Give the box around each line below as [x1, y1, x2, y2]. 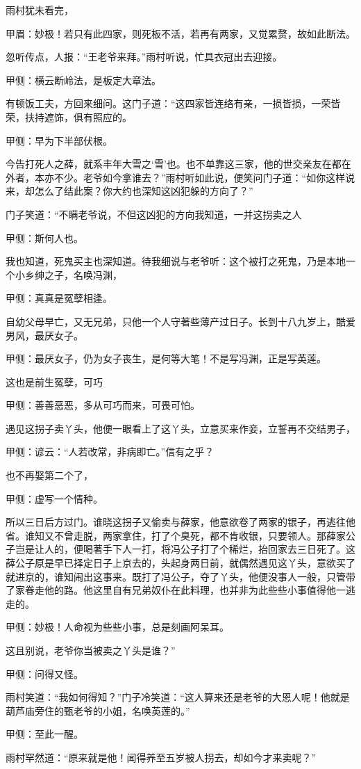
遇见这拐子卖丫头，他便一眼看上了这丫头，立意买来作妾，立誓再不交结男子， [6, 421, 355, 435]
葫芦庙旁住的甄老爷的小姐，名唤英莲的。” [6, 703, 190, 718]
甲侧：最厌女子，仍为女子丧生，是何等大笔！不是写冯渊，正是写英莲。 [6, 351, 326, 366]
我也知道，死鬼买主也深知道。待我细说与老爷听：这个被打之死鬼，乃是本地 [6, 254, 346, 268]
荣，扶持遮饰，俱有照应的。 [6, 109, 132, 124]
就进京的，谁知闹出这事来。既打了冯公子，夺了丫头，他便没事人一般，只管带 [6, 569, 355, 583]
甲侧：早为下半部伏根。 [6, 133, 112, 147]
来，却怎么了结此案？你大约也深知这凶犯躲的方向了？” [6, 184, 253, 198]
